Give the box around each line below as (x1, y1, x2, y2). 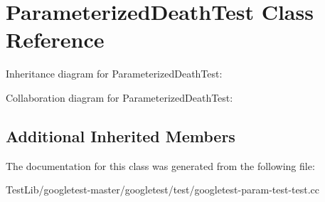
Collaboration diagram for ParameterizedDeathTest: (6, 90, 233, 105)
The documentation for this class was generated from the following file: (6, 158, 315, 173)
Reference (6, 25, 105, 54)
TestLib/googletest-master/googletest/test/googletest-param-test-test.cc (6, 182, 320, 197)
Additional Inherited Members (6, 124, 235, 147)
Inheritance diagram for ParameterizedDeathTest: (6, 66, 223, 81)
